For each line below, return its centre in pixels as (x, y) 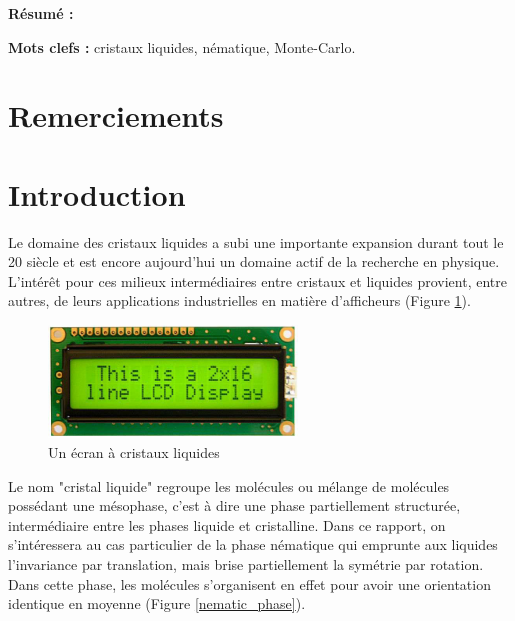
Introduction (97, 193)
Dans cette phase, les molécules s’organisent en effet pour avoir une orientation (249, 583)
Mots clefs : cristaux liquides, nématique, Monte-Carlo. (182, 46)
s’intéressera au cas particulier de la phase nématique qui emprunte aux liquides (253, 544)
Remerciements (116, 115)
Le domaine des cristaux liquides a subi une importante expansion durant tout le (256, 241)
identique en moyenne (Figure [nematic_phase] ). (157, 603)
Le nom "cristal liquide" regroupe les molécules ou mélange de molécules (229, 485)
